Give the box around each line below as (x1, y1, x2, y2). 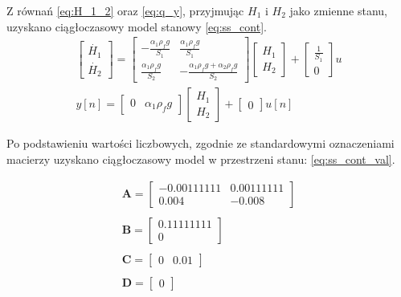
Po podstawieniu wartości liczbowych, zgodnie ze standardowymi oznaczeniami (6, 135, 395, 152)
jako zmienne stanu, (289, 2, 387, 18)
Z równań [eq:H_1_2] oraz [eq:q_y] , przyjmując (6, 2, 244, 18)
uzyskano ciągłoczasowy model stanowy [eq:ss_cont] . (6, 18, 267, 35)
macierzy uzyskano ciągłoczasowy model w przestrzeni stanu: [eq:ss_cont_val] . (6, 150, 395, 167)
